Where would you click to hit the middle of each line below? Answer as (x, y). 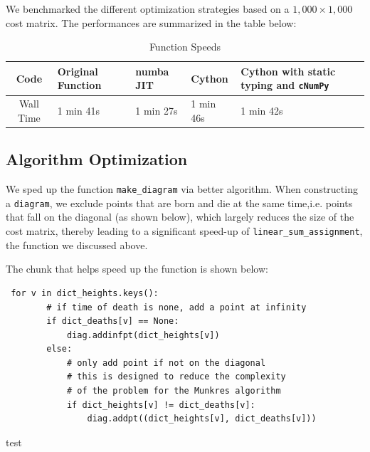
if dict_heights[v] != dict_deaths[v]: (161, 405)
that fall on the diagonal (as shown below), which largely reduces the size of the (180, 217)
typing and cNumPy (285, 85)
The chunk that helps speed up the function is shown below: (137, 269)
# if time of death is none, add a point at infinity (176, 307)
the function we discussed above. (77, 245)
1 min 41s (78, 111)
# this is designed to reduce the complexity (176, 377)
